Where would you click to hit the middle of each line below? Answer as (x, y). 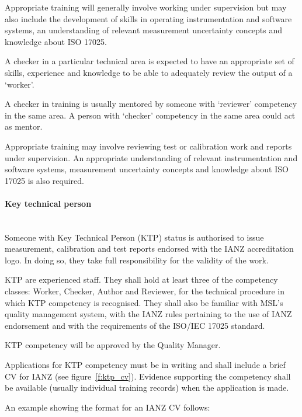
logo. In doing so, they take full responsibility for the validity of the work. (137, 260)
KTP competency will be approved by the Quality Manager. (113, 345)
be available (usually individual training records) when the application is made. (147, 388)
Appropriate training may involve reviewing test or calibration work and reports (148, 146)
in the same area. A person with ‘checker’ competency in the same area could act (150, 115)
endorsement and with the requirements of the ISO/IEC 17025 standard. (135, 325)
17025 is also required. (44, 180)
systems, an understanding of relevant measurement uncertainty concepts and (144, 30)
